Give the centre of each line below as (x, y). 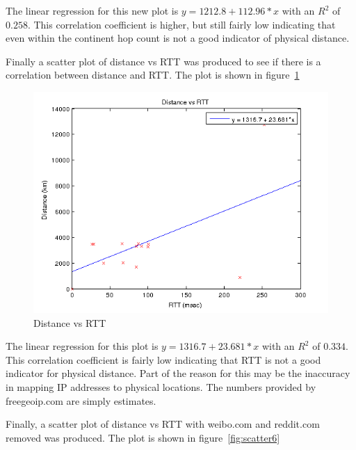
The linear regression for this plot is (82, 346)
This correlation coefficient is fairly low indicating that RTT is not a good (163, 359)
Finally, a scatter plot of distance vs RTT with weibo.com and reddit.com (163, 424)
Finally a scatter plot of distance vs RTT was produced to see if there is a (163, 61)
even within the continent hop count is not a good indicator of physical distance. (178, 38)
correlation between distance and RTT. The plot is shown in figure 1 (153, 75)
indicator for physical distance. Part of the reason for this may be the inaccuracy (178, 373)
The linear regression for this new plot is (92, 10)
